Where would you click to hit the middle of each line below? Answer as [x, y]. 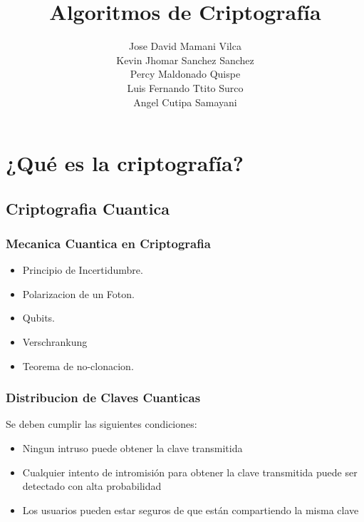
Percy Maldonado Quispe [185, 74]
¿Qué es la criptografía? [125, 163]
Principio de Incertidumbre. [83, 270]
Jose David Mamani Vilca [185, 46]
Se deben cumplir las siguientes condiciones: [102, 424]
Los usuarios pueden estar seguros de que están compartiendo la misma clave [191, 510]
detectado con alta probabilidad [92, 486]
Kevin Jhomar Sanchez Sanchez [185, 60]
